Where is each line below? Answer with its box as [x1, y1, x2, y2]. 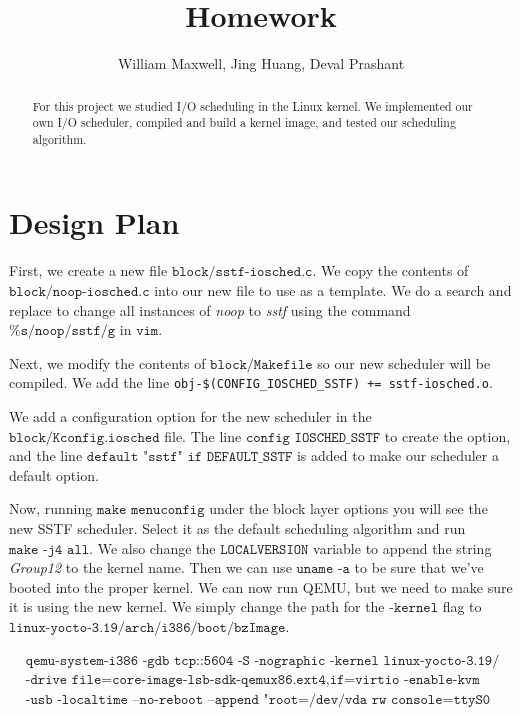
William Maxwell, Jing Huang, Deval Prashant [117, 53, 405, 74]
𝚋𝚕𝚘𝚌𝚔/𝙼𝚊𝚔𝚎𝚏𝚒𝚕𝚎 [210, 357, 313, 372]
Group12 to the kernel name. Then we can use [9, 557, 292, 578]
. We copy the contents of [312, 260, 469, 281]
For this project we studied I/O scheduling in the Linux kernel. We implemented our [32, 97, 473, 114]
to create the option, [384, 425, 511, 446]
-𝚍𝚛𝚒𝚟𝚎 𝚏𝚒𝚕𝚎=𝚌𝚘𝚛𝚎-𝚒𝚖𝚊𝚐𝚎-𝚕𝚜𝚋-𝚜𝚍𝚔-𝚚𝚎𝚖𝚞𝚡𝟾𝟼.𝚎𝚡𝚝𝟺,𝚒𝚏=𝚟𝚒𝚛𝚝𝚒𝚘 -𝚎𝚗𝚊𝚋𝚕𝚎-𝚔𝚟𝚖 [25, 672, 480, 687]
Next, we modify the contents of [9, 352, 206, 373]
